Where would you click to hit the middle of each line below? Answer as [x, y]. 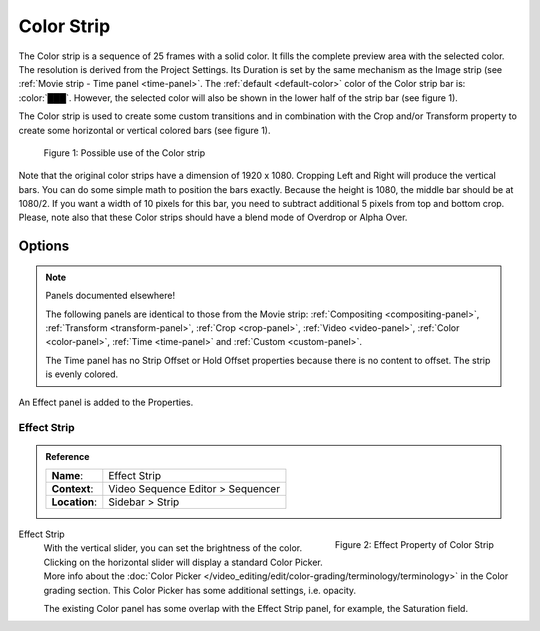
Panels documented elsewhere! [110, 296]
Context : [72, 488]
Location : [74, 502]
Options [44, 246]
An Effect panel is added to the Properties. [106, 402]
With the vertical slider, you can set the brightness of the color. [173, 548]
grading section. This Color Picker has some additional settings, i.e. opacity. [200, 590]
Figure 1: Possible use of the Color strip [124, 152]
